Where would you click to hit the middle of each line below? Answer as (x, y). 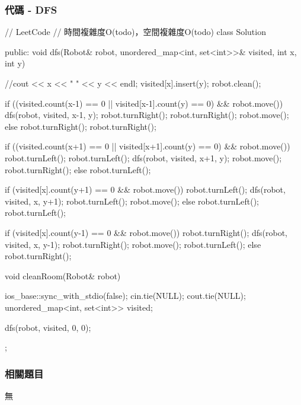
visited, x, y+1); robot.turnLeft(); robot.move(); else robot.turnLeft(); (132, 201)
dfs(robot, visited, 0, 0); (48, 327)
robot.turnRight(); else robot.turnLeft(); (78, 169)
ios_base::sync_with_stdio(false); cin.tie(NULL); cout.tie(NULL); (125, 296)
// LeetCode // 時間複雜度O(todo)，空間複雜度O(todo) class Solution (135, 32)
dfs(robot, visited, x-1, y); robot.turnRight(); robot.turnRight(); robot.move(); (147, 115)
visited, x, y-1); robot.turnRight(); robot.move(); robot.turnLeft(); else (133, 244)
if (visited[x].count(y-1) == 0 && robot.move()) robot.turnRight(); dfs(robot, (146, 232)
